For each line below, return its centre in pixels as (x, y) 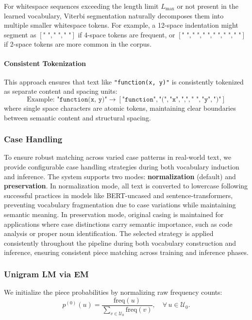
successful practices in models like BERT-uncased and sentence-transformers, (118, 195)
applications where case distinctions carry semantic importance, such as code (118, 224)
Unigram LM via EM (46, 274)
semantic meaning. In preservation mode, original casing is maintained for (114, 214)
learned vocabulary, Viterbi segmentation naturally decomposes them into (114, 15)
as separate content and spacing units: (61, 91)
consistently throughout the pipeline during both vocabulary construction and (120, 243)
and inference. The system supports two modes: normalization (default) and (120, 176)
